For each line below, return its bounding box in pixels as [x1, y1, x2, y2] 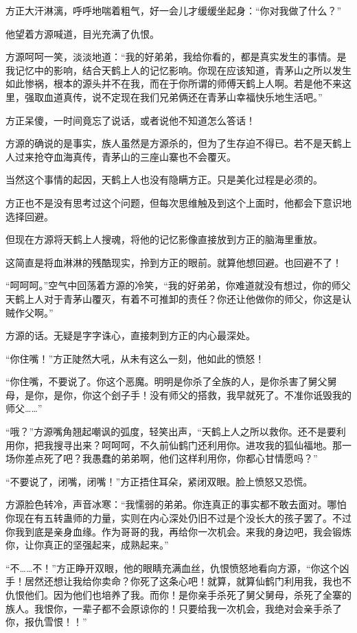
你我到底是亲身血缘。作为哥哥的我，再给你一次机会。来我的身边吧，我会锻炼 [5, 524, 352, 538]
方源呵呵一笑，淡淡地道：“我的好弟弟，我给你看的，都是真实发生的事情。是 [5, 49, 347, 64]
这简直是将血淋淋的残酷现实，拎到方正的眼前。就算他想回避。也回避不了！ [5, 255, 342, 269]
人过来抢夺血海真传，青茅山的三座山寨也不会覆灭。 [5, 149, 236, 163]
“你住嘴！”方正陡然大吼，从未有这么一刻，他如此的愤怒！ [5, 351, 265, 365]
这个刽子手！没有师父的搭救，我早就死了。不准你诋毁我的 [91, 387, 352, 402]
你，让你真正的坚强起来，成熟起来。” [5, 538, 169, 552]
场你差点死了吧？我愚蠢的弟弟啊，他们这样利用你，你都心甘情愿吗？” [5, 451, 318, 465]
